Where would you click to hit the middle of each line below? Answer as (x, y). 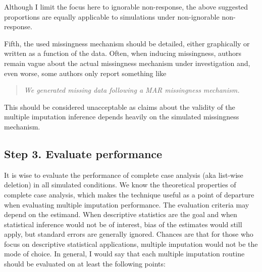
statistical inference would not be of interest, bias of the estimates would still (123, 224)
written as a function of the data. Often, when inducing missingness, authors (123, 53)
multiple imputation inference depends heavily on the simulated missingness (122, 117)
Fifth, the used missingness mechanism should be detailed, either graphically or (127, 43)
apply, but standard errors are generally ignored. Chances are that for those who (129, 234)
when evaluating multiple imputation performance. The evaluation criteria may (127, 204)
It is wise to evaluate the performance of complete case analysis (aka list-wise (124, 175)
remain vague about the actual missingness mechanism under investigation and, (127, 63)
